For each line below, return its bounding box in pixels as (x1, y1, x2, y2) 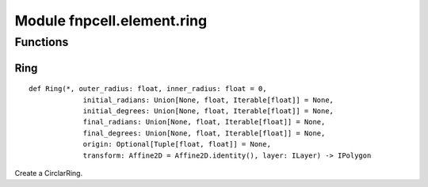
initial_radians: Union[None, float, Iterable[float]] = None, (82, 95, 334, 105)
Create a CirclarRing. (14, 168, 83, 177)
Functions (14, 35, 69, 49)
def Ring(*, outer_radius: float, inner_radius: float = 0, (29, 84, 267, 93)
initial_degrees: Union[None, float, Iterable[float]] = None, (82, 107, 334, 115)
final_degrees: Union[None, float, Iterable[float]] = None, (82, 128, 326, 138)
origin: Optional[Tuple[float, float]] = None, (82, 139, 271, 149)
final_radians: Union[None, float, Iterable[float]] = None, (82, 117, 326, 127)
